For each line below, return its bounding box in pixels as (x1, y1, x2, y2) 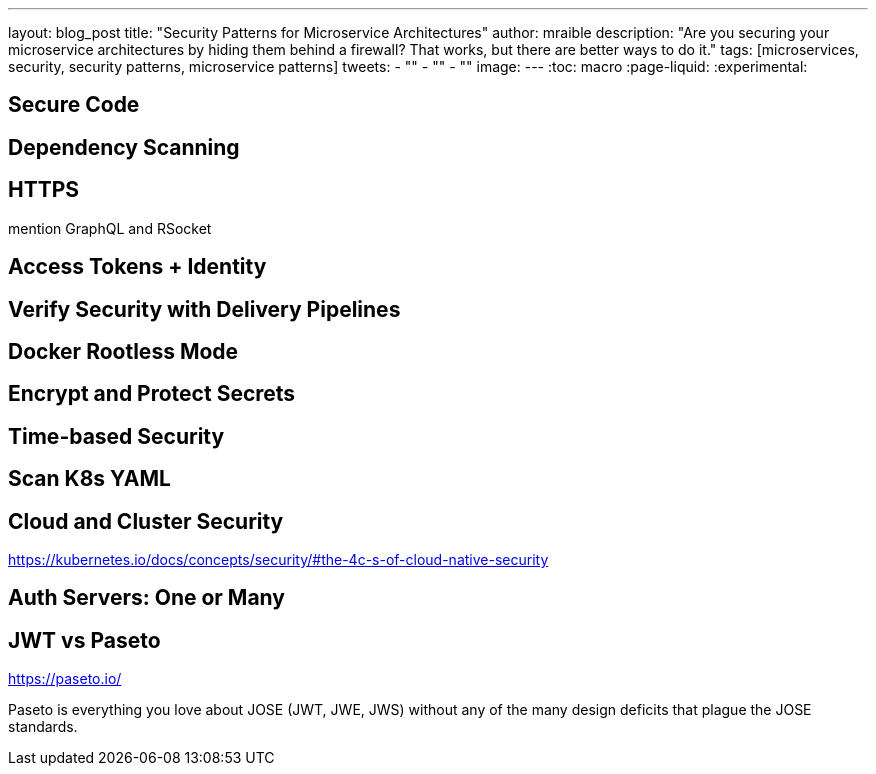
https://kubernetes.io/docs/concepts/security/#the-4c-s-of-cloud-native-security (8, 551, 549, 569)
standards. (8, 718, 78, 736)
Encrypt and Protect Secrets (8, 381, 296, 407)
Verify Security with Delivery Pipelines (8, 296, 401, 322)
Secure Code (8, 92, 140, 118)
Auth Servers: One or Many (8, 585, 285, 611)
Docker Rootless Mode (8, 338, 239, 364)
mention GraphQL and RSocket (8, 219, 212, 237)
